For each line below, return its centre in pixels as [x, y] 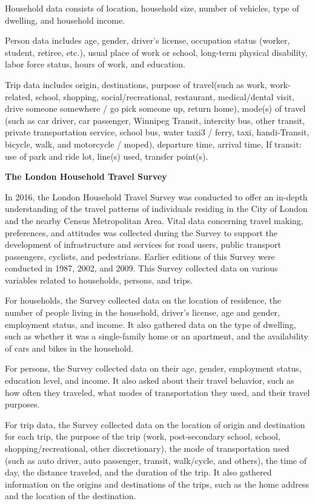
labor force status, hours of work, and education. [95, 64]
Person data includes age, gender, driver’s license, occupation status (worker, [148, 40]
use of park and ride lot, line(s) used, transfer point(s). [107, 156]
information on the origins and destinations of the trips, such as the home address [157, 484]
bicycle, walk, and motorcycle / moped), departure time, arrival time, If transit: [153, 144]
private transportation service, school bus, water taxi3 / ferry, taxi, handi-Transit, [157, 132]
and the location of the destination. [71, 496]
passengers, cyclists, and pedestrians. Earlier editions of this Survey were [140, 256]
